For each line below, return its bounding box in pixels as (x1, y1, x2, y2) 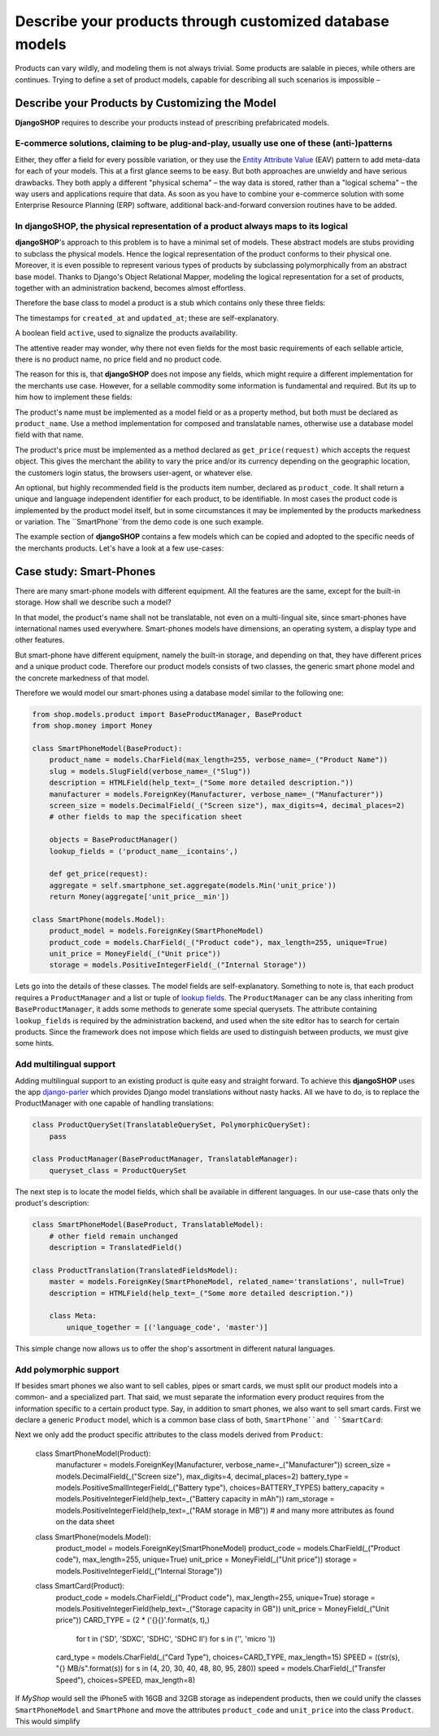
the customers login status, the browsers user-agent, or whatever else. (15, 468, 253, 477)
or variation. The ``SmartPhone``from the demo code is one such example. (15, 517, 264, 527)
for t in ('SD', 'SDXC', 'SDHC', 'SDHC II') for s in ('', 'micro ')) (76, 1633, 276, 1643)
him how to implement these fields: (15, 392, 133, 402)
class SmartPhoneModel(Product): (35, 1448, 151, 1458)
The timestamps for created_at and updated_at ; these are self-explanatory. (15, 313, 280, 323)
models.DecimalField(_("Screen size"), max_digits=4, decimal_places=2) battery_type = (55, 1471, 350, 1481)
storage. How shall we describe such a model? (15, 597, 172, 607)
